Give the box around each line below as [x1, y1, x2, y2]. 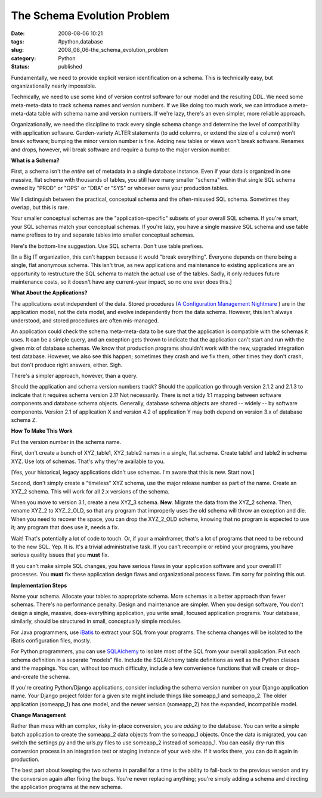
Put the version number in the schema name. [11, 438, 122, 445]
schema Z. [11, 416, 37, 423]
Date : [11, 30, 25, 37]
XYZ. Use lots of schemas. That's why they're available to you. [11, 458, 165, 465]
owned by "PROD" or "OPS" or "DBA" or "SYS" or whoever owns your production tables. [11, 185, 229, 192]
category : [11, 54, 36, 62]
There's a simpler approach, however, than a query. [11, 372, 138, 379]
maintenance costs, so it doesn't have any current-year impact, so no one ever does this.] [11, 278, 232, 285]
